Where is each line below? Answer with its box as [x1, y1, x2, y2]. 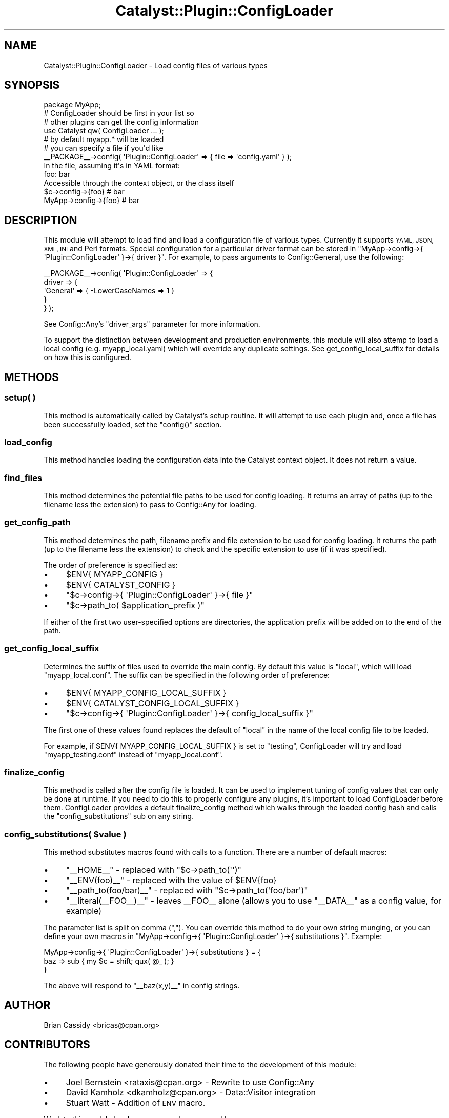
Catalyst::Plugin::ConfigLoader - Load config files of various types [44, 61, 268, 70]
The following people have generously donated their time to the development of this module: [44, 1060, 356, 1069]
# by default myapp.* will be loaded [44, 135, 164, 144]
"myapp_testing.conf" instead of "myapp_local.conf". [44, 750, 223, 759]
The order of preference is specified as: [44, 560, 178, 569]
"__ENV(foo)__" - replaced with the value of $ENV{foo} [66, 875, 277, 885]
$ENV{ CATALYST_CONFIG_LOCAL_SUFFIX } [66, 697, 239, 708]
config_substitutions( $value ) [4, 829, 127, 840]
